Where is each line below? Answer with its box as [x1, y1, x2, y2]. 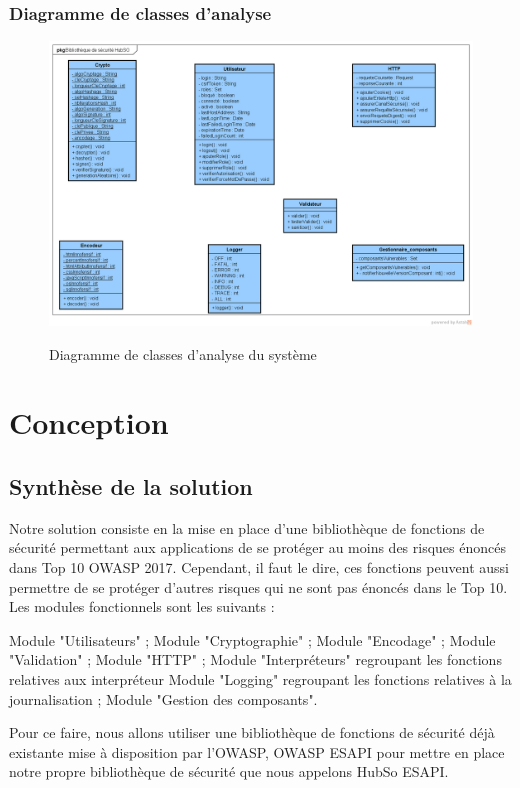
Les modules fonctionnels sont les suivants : [9, 596, 275, 617]
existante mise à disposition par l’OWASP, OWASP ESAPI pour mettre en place [9, 741, 505, 762]
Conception [9, 402, 169, 443]
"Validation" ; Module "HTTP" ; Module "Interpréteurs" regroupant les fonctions [9, 649, 502, 670]
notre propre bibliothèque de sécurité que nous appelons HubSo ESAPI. [9, 761, 449, 782]
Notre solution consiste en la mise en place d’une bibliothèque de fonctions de [9, 517, 485, 538]
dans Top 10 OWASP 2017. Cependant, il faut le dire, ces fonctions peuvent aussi [9, 557, 509, 578]
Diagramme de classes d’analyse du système [49, 343, 317, 364]
